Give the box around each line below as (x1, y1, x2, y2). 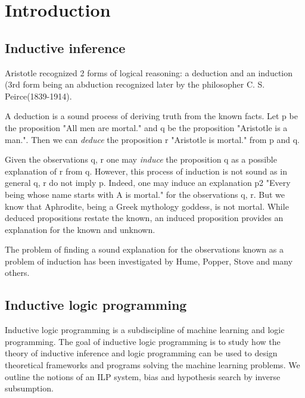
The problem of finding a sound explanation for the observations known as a (5, 243, 284, 256)
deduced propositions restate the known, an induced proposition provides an (5, 212, 284, 224)
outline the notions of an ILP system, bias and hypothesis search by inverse (5, 370, 281, 383)
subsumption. (5, 382, 54, 394)
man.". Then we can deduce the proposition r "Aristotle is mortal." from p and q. (5, 133, 300, 145)
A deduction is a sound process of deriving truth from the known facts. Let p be (5, 110, 298, 122)
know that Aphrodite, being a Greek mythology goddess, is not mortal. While (5, 200, 289, 212)
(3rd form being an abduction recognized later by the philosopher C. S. (5, 78, 265, 91)
